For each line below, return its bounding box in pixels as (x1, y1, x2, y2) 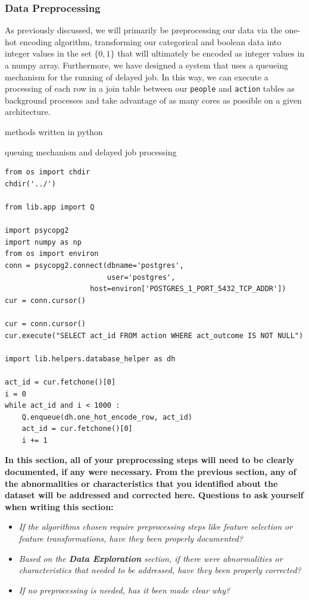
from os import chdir (5, 168, 90, 177)
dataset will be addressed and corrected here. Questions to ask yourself (5, 489, 304, 501)
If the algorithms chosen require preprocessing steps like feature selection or (18, 520, 293, 533)
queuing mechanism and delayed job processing (5, 145, 177, 158)
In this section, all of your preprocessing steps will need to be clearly (5, 454, 295, 466)
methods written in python (5, 126, 103, 138)
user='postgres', (107, 273, 176, 282)
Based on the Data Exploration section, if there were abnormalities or (18, 552, 283, 564)
